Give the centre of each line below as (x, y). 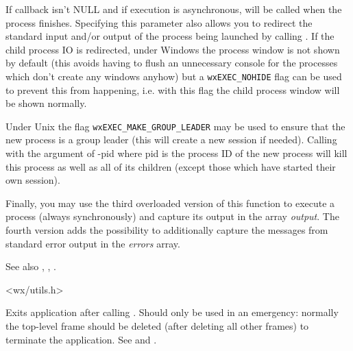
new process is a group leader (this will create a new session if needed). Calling (171, 140)
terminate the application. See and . (81, 339)
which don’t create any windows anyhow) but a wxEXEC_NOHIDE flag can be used (174, 76)
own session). (33, 180)
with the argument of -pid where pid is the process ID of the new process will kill (176, 153)
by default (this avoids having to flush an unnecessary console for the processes (172, 63)
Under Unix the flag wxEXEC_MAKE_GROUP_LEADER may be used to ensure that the (175, 126)
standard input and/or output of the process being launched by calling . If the (170, 36)
